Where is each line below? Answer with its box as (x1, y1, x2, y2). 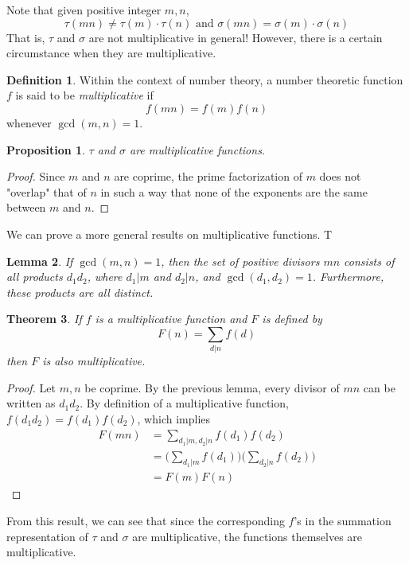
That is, (6, 29, 45, 45)
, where (87, 268, 123, 285)
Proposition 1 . (6, 141, 85, 158)
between (6, 199, 46, 216)
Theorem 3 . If (6, 310, 82, 327)
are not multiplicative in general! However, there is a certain (88, 29, 383, 45)
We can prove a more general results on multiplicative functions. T (6, 225, 333, 242)
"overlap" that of (6, 183, 87, 200)
